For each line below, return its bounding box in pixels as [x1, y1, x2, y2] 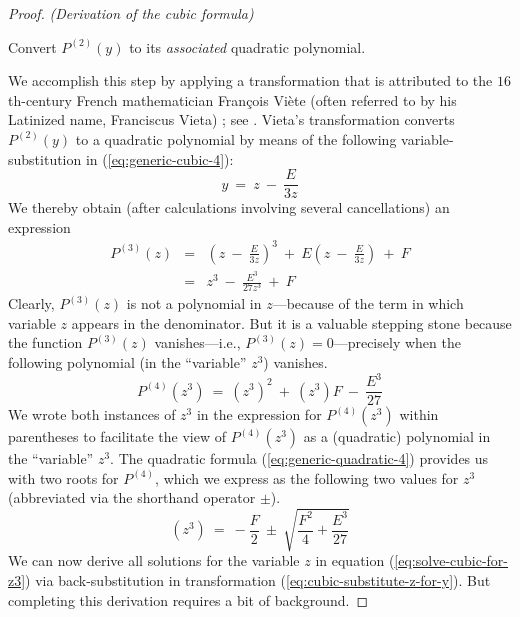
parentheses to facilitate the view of [8, 426, 226, 447]
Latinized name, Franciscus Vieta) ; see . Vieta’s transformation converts [8, 109, 455, 130]
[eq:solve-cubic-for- [394, 550, 509, 571]
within [399, 404, 439, 425]
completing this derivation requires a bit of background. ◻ [8, 589, 369, 610]
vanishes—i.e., [154, 332, 241, 353]
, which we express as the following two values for [155, 467, 459, 488]
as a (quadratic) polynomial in [303, 426, 491, 447]
